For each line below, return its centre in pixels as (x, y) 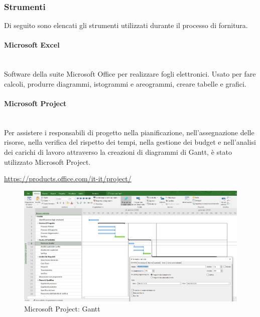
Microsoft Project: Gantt (62, 308)
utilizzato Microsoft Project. (47, 162)
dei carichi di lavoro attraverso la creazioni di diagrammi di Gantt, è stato (118, 151)
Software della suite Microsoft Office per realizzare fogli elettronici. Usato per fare (130, 74)
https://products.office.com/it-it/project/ (68, 179)
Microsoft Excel (32, 45)
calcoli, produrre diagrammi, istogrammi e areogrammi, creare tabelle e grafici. (125, 83)
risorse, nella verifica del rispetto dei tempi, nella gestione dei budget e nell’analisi (130, 142)
